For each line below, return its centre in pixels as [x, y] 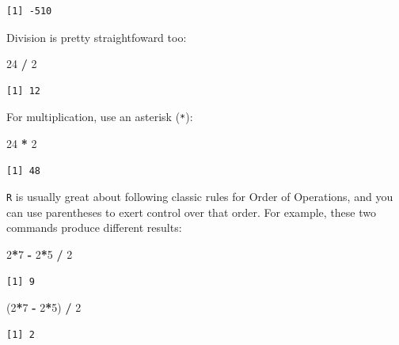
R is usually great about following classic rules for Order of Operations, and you [200, 197]
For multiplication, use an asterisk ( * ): [100, 117]
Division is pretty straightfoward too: [97, 37]
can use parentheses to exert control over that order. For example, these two [191, 212]
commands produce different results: [94, 227]
